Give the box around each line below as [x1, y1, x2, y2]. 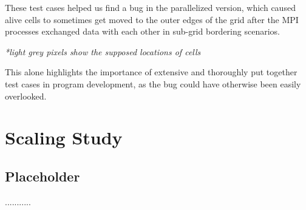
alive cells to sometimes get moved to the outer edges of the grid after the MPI [5, 13, 299, 25]
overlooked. [5, 89, 47, 102]
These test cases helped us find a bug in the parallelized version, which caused [5, 1, 296, 13]
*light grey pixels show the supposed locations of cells [5, 45, 201, 58]
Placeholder [5, 166, 80, 185]
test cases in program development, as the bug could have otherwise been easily [5, 77, 301, 90]
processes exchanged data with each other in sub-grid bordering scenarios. [5, 25, 280, 38]
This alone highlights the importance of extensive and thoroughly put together [5, 66, 297, 78]
